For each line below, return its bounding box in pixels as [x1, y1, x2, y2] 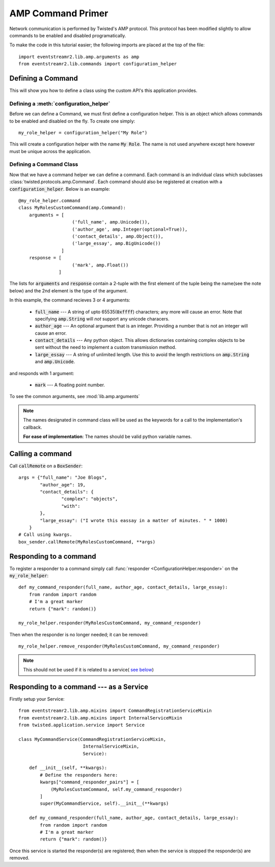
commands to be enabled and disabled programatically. [9, 32, 126, 38]
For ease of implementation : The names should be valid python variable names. [23, 433, 192, 439]
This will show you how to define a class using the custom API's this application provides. [9, 87, 198, 94]
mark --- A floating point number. [35, 382, 105, 388]
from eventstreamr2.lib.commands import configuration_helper [18, 61, 177, 67]
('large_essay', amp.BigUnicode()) [72, 240, 161, 246]
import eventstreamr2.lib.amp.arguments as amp [18, 54, 140, 60]
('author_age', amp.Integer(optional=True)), [72, 226, 188, 232]
